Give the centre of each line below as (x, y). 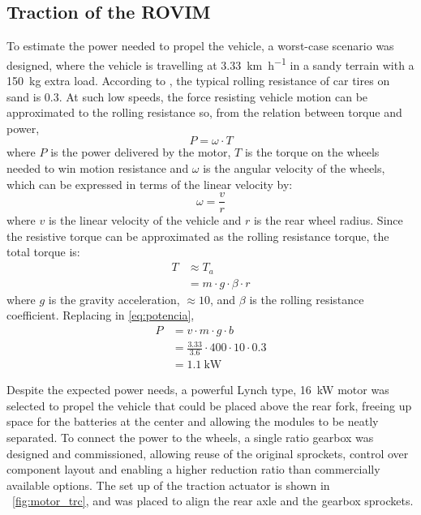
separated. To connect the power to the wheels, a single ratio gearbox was (190, 437)
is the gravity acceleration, (114, 299)
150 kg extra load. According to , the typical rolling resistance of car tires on (198, 81)
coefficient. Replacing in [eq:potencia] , (101, 315)
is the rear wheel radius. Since (328, 220)
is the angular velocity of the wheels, (294, 168)
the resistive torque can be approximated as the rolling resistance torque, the (198, 236)
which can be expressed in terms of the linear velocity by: (150, 184)
